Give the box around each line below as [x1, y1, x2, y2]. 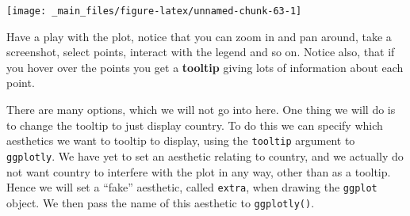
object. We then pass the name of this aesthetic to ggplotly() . [6, 194, 315, 210]
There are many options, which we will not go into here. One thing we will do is [6, 101, 396, 118]
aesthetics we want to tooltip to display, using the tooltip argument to [6, 132, 355, 149]
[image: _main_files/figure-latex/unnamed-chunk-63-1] [6, 6, 302, 17]
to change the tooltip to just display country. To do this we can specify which [6, 116, 383, 133]
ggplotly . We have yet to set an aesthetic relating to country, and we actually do [6, 147, 404, 164]
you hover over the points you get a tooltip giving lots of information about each [6, 59, 404, 75]
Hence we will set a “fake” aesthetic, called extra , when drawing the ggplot [6, 179, 377, 195]
